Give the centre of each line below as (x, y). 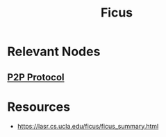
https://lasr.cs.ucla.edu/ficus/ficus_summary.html (88, 126)
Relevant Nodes (54, 52)
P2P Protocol (36, 77)
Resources (39, 107)
